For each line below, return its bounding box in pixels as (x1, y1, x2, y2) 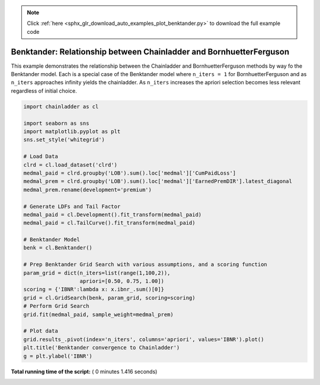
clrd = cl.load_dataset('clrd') (23, 161, 118, 168)
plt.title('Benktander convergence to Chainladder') (23, 345, 180, 351)
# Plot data (23, 327, 59, 334)
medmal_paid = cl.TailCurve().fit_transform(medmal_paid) (23, 220, 196, 226)
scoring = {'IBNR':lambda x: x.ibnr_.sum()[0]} (23, 286, 164, 293)
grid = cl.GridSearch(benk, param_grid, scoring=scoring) (23, 294, 196, 301)
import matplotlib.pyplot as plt (23, 128, 121, 135)
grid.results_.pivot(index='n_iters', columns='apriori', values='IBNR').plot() (23, 336, 264, 343)
